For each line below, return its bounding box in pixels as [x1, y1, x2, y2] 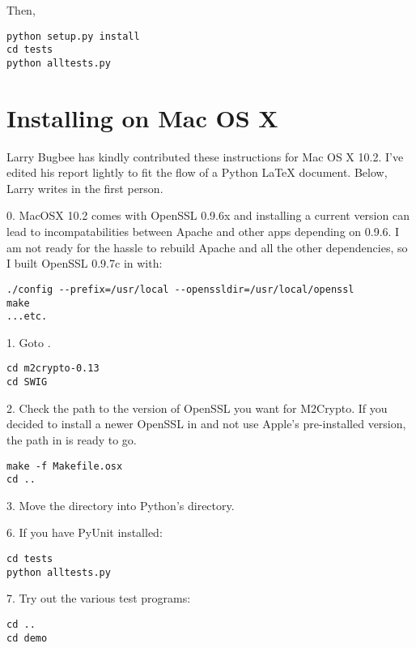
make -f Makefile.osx [6, 460, 123, 472]
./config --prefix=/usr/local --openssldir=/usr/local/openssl [6, 283, 354, 295]
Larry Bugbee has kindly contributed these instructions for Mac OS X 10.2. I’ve [6, 148, 404, 165]
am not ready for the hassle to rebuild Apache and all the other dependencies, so [6, 238, 408, 255]
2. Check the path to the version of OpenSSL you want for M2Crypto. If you [6, 399, 388, 416]
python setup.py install [6, 30, 140, 42]
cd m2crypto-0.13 [6, 363, 100, 375]
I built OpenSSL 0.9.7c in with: [6, 255, 163, 272]
